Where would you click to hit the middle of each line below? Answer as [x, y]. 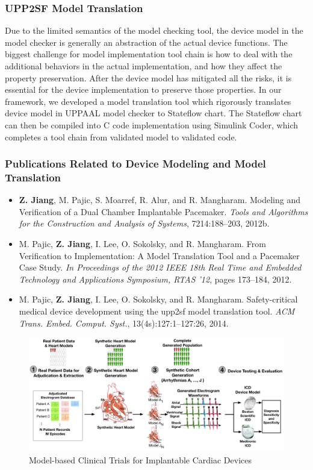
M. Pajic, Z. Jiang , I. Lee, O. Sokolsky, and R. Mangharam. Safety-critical [158, 299]
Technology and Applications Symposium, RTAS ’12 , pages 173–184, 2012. [155, 279]
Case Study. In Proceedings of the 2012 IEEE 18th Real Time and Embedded [160, 267]
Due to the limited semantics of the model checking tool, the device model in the [154, 30]
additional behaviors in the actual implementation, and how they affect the [144, 66]
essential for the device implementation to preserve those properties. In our [143, 89]
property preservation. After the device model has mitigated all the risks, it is [148, 77]
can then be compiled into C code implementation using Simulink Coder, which [152, 124]
